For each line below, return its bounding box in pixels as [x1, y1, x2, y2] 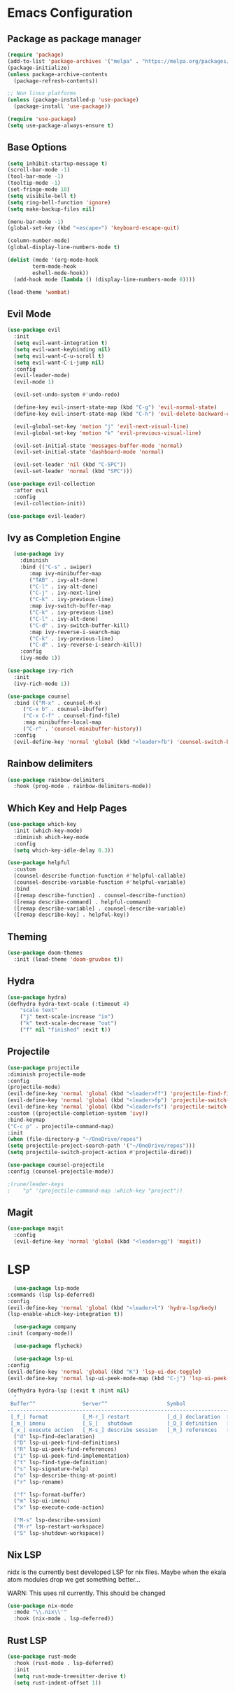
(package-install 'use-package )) [13, 103, 111, 110]
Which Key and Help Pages [7, 802, 127, 814]
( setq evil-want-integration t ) [13, 339, 108, 346]
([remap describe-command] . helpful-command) [13, 898, 152, 906]
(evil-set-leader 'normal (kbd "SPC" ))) [13, 468, 133, 475]
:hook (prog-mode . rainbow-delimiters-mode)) [13, 782, 152, 790]
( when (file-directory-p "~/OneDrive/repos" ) [7, 1136, 142, 1143]
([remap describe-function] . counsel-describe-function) [13, 892, 187, 899]
